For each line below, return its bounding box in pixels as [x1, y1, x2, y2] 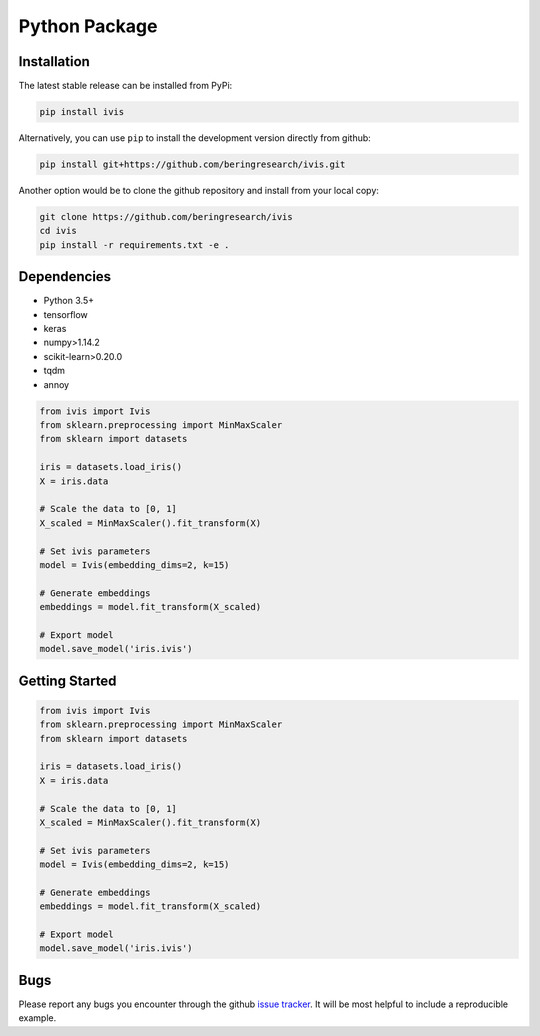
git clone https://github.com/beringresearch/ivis [39, 211, 294, 222]
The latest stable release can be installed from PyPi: [18, 80, 233, 92]
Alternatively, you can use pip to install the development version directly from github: [18, 132, 372, 144]
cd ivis [39, 225, 77, 237]
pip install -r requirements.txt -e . [39, 239, 230, 250]
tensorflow [43, 308, 89, 320]
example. [18, 1012, 57, 1024]
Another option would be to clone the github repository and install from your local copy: [18, 185, 380, 196]
